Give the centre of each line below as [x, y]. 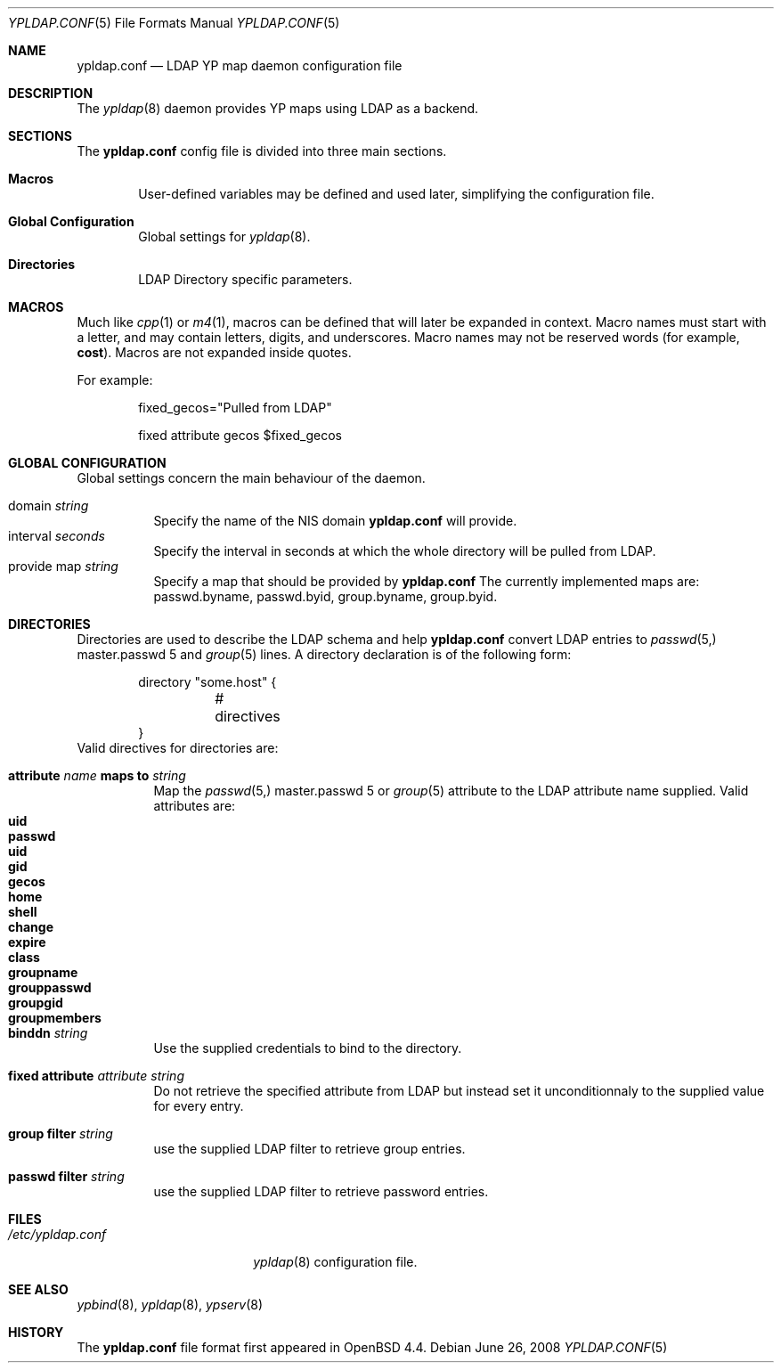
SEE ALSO [38, 1289]
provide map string [63, 566]
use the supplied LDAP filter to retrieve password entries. [321, 1191]
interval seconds [57, 536]
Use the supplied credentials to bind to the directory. [308, 1048]
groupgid [36, 1003]
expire [27, 942]
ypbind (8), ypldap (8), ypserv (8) [170, 1305]
